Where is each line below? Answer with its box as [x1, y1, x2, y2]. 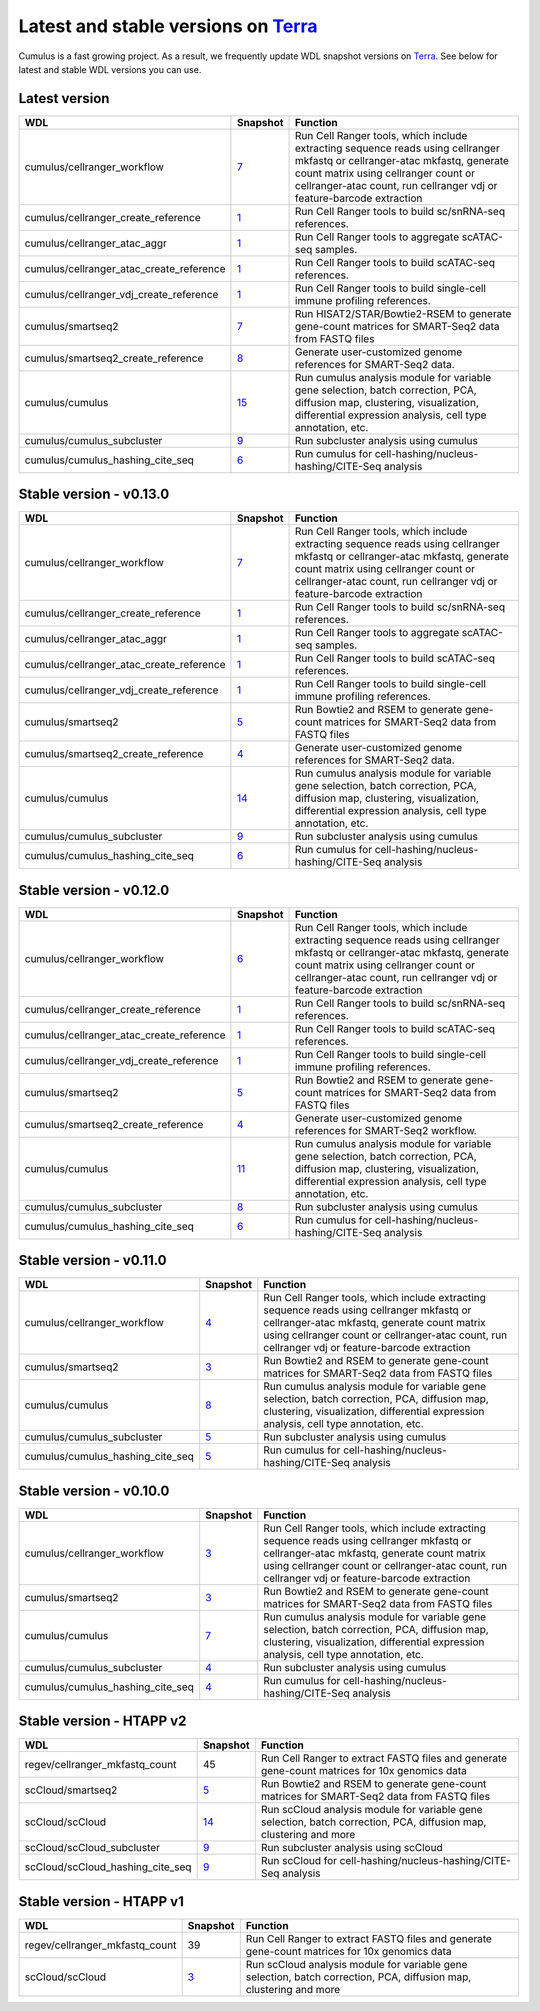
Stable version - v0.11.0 [18, 1252, 167, 1269]
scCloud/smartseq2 [24, 1783, 118, 1797]
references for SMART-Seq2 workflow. [295, 1123, 477, 1137]
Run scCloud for [260, 1854, 338, 1868]
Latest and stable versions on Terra [18, 15, 319, 37]
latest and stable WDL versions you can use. [18, 63, 202, 75]
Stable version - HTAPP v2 [18, 1713, 187, 1730]
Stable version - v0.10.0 [18, 1482, 170, 1499]
